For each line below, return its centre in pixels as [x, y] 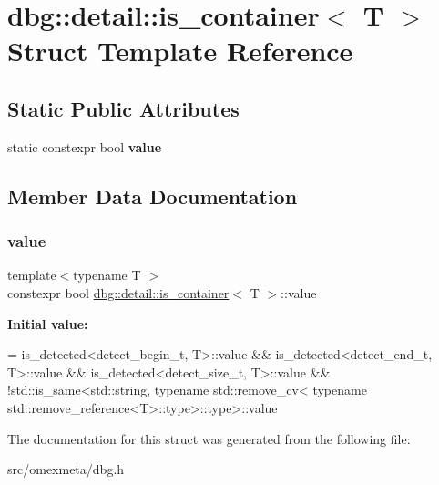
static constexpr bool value [85, 146]
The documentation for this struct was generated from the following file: [209, 438]
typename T [107, 275]
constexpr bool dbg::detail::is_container [118, 292]
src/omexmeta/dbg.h [66, 469]
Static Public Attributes [123, 108]
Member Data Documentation [153, 196]
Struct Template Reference [180, 51]
